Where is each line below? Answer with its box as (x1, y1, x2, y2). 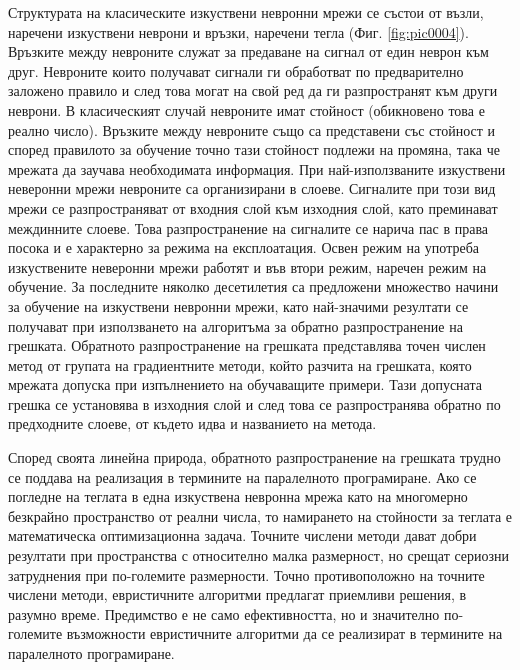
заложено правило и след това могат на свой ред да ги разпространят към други (8, 80, 498, 101)
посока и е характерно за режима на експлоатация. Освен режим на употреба (8, 237, 480, 258)
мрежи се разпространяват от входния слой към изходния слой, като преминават (8, 197, 498, 218)
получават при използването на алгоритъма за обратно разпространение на (8, 315, 463, 336)
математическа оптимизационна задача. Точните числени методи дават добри (8, 525, 477, 546)
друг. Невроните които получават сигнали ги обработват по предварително (8, 60, 464, 81)
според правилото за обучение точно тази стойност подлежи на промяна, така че (8, 139, 500, 160)
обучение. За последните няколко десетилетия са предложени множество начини (8, 276, 499, 297)
